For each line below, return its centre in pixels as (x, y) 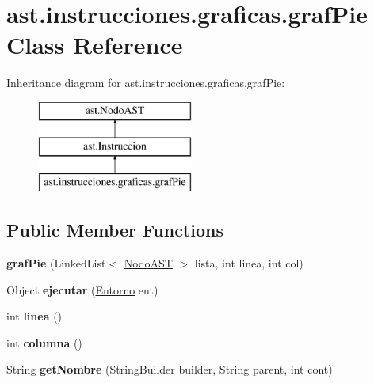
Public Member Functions (115, 230)
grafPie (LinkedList (56, 263)
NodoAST (148, 263)
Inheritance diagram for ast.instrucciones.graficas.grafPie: (146, 83)
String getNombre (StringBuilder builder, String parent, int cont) (170, 369)
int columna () (44, 342)
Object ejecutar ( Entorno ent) (82, 289)
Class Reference (95, 45)
